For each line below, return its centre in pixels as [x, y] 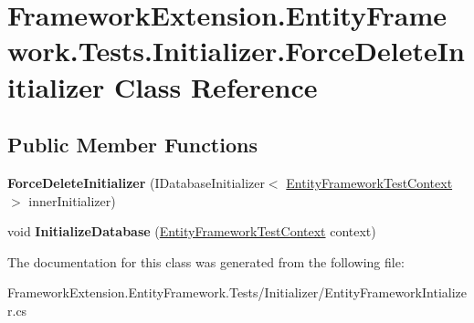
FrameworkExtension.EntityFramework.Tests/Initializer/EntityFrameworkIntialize [237, 292]
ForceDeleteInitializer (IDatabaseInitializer [136, 182]
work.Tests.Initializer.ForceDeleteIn [236, 51]
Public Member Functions [132, 145]
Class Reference [216, 86]
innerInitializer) [72, 200]
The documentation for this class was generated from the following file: [206, 261]
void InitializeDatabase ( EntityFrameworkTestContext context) [192, 231]
